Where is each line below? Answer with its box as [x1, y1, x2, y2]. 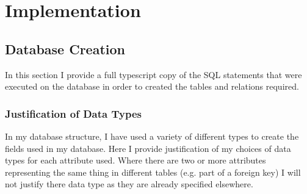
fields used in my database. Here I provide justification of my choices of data [5, 142, 291, 154]
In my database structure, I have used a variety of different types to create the [5, 129, 299, 142]
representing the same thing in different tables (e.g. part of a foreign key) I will [5, 165, 301, 178]
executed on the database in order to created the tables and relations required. [5, 80, 299, 93]
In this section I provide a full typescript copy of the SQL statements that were [5, 68, 302, 81]
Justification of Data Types [5, 106, 142, 121]
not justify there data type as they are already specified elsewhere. [5, 178, 253, 190]
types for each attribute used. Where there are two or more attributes [5, 154, 266, 167]
